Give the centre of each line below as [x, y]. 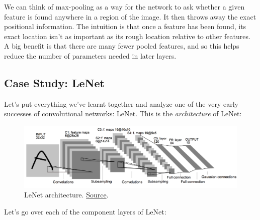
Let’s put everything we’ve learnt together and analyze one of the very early [121, 103]
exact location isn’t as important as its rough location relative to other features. [127, 36]
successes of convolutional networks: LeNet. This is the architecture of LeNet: [123, 114]
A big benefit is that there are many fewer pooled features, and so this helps [122, 46]
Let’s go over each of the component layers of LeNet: [85, 211]
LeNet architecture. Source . [66, 195]
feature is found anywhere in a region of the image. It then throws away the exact [130, 16]
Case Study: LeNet [54, 82]
